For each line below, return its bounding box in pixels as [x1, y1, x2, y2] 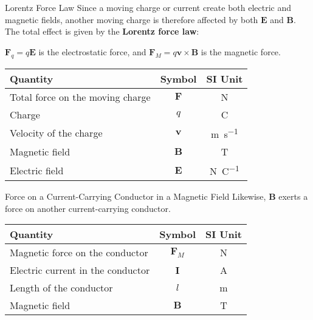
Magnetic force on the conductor [10, 245, 148, 260]
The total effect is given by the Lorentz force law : [5, 25, 199, 38]
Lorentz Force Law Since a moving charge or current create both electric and [5, 1, 292, 13]
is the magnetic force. [201, 45, 281, 58]
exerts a [278, 190, 308, 203]
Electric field [10, 163, 64, 177]
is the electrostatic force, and [38, 45, 146, 58]
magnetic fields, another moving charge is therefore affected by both [5, 13, 258, 26]
